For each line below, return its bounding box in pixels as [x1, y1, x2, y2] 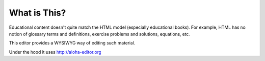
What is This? [9, 7, 66, 18]
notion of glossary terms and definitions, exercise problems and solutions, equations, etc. [9, 31, 190, 37]
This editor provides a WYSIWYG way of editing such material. [9, 40, 135, 46]
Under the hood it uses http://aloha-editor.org [9, 49, 102, 55]
